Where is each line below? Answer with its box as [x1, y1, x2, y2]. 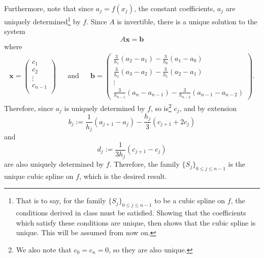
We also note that [16, 244, 72, 255]
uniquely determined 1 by [4, 15, 81, 26]
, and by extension [179, 102, 237, 113]
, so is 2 [150, 101, 172, 113]
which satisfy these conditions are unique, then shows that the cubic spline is [16, 217, 256, 228]
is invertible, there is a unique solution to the [117, 16, 257, 26]
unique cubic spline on [4, 170, 74, 181]
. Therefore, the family [109, 159, 180, 169]
